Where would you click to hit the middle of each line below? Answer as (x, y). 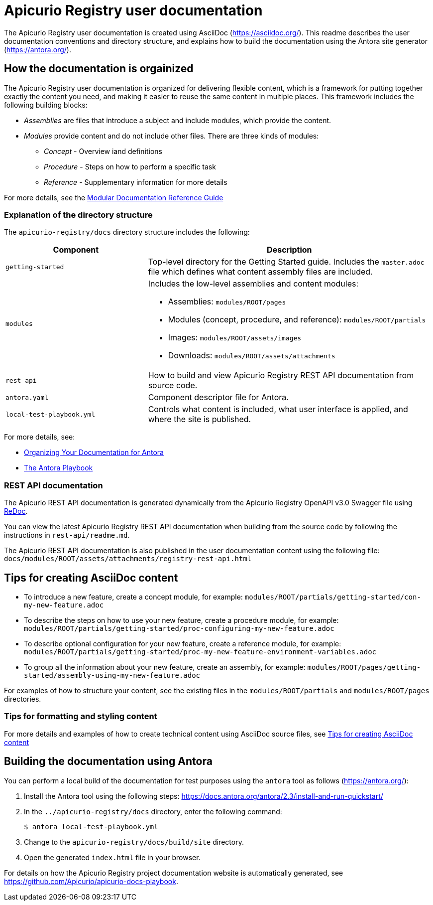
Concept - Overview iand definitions (103, 151)
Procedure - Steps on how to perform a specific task (130, 166)
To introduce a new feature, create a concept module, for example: (133, 597)
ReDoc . (16, 511)
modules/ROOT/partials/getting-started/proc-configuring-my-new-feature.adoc (179, 628)
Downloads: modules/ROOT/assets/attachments (252, 356)
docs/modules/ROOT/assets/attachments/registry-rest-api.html (128, 559)
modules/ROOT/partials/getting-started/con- (333, 597)
